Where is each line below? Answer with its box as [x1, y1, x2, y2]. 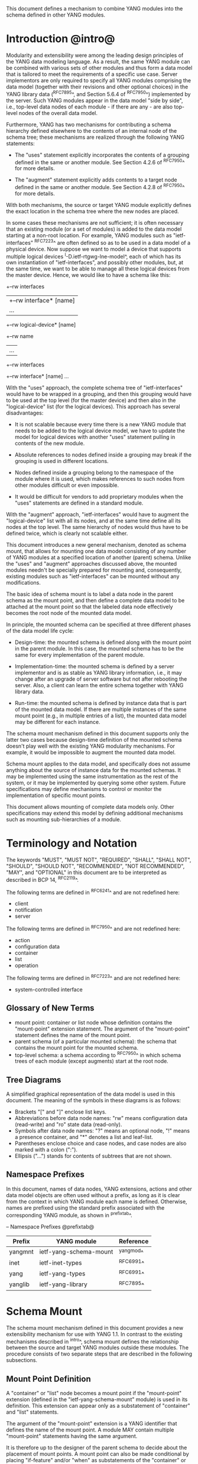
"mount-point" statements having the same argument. [6, 1433, 138, 1440]
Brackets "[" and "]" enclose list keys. [14, 1108, 107, 1115]
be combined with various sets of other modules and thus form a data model [6, 64, 193, 71]
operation [14, 962, 38, 969]
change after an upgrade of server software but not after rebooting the [14, 675, 187, 682]
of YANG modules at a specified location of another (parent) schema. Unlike [6, 554, 191, 561]
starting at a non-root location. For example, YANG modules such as [6, 231, 173, 239]
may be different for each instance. [14, 719, 100, 726]
